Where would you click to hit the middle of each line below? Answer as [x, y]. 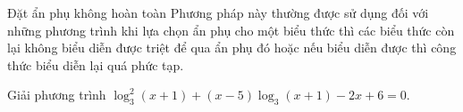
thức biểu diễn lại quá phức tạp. [96, 64]
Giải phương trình [57, 95]
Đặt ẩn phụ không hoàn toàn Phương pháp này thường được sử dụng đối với [218, 12]
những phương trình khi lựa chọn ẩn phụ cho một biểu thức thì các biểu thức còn [231, 30]
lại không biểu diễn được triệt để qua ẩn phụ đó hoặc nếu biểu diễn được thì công [232, 48]
